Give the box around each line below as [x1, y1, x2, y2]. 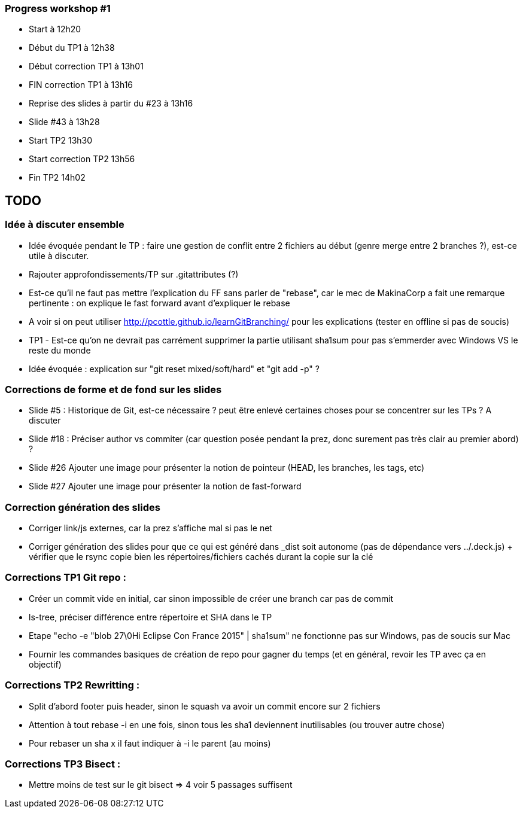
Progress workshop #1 [5, 2, 111, 14]
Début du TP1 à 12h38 [29, 42, 115, 53]
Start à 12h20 [29, 24, 81, 35]
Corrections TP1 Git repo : [5, 571, 126, 584]
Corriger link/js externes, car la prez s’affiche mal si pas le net [29, 523, 272, 534]
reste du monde [29, 345, 91, 355]
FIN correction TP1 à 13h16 [29, 80, 133, 90]
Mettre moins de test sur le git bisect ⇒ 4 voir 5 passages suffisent [29, 779, 293, 790]
